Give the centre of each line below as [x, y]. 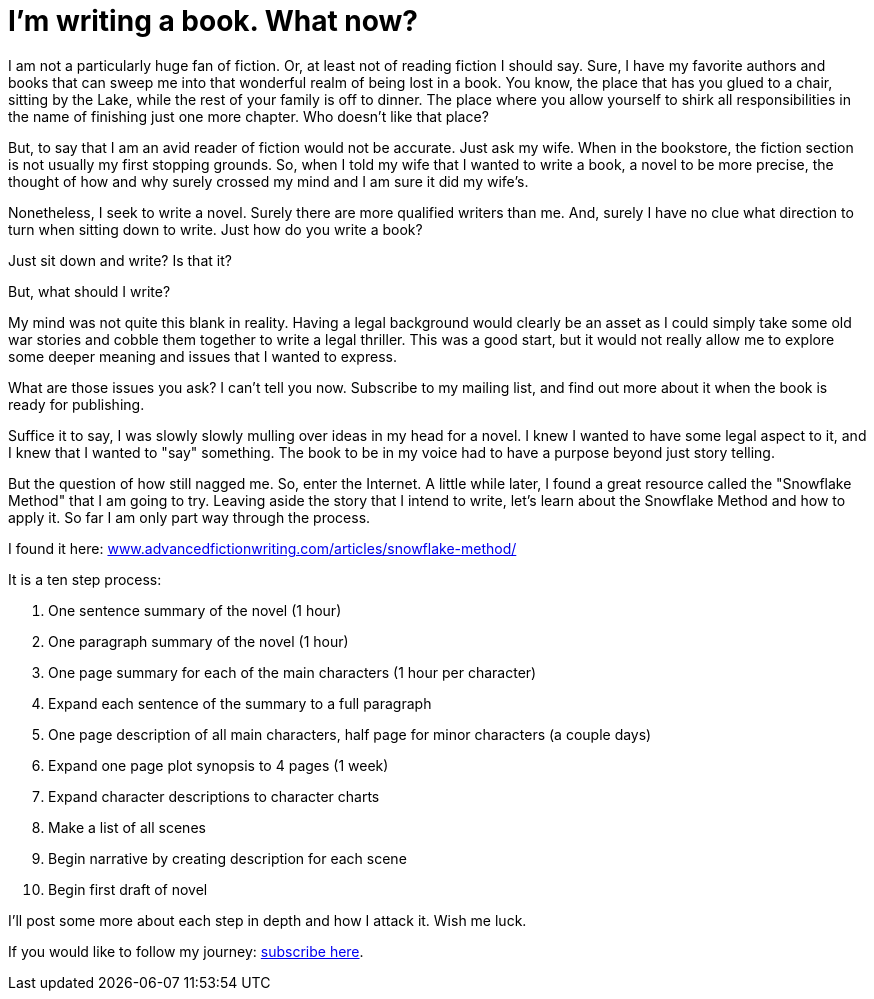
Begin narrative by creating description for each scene [227, 858]
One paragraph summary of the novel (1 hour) [198, 641]
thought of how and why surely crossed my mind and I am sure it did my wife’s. [268, 181]
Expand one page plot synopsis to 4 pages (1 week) [218, 765]
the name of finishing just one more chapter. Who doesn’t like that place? [248, 116]
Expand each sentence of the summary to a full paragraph [240, 703]
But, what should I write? [89, 291]
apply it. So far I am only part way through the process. [189, 517]
